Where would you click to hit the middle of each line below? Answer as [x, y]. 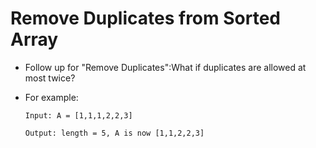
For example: [51, 97]
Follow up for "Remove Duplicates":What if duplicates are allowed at [165, 67]
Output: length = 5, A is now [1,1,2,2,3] [114, 133]
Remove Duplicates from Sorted [145, 18]
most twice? [50, 78]
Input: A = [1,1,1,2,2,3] [78, 115]
